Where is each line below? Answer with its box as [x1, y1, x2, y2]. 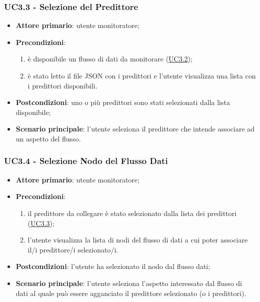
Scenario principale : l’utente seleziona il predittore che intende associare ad [15, 123, 255, 134]
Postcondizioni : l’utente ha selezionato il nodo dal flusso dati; [15, 261, 210, 271]
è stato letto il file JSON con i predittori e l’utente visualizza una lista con [27, 70, 256, 80]
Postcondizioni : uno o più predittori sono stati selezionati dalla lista [15, 97, 230, 107]
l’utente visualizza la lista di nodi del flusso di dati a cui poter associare [27, 234, 248, 245]
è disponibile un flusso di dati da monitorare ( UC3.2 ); [27, 53, 192, 64]
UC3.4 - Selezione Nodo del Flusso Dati [4, 154, 168, 167]
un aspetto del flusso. [15, 133, 81, 143]
